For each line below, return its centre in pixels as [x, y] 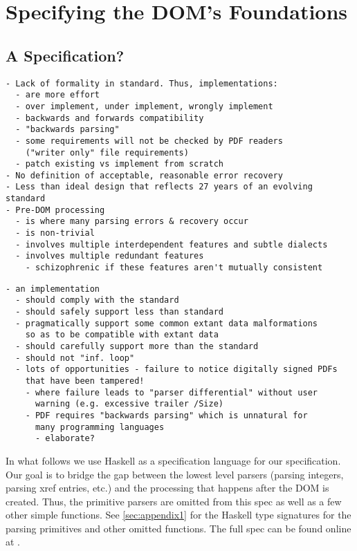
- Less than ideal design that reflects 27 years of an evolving [159, 187]
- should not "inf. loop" [75, 358]
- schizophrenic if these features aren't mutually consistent [174, 268]
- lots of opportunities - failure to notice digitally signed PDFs [176, 370]
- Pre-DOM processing [55, 210]
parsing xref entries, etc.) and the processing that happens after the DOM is [167, 488]
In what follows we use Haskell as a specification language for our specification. [173, 460]
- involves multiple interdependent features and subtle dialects [172, 244]
